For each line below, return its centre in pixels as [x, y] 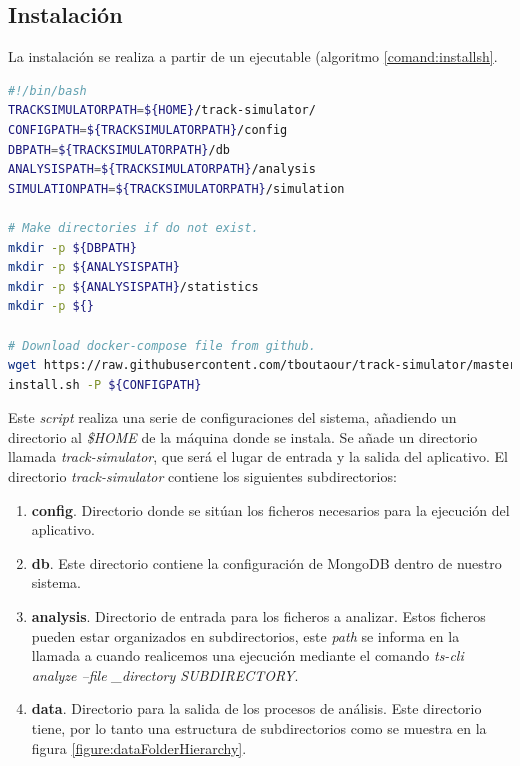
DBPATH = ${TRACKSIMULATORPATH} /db [119, 149]
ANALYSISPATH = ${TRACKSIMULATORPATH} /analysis [162, 169]
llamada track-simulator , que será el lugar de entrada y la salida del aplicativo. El [258, 456]
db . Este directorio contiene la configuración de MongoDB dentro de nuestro [266, 562]
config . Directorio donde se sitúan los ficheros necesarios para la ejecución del [270, 509]
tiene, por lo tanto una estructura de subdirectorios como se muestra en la [259, 728]
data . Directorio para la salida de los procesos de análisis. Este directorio [256, 708]
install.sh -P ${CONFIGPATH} [105, 384]
